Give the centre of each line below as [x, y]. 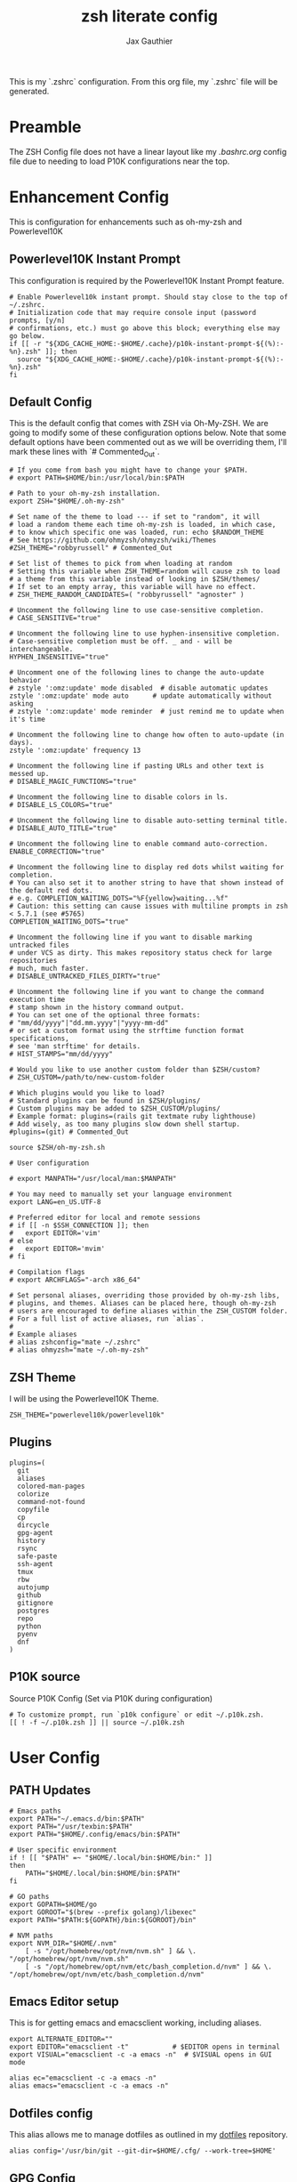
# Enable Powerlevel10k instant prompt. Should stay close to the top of [149, 297]
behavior [25, 681]
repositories [33, 961]
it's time [28, 719]
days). [21, 743]
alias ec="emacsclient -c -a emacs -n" [83, 2078]
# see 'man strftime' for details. [75, 1047]
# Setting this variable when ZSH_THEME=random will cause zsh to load [144, 571]
